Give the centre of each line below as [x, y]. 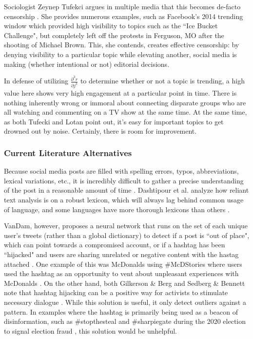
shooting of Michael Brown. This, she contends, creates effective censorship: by [122, 45]
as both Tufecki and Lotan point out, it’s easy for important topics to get [114, 121]
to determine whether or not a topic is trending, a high [162, 81]
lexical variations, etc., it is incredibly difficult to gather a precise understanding [124, 180]
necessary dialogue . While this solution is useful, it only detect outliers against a [125, 302]
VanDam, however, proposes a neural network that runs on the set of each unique [126, 226]
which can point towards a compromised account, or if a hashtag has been [115, 245]
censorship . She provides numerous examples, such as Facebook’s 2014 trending [124, 16]
